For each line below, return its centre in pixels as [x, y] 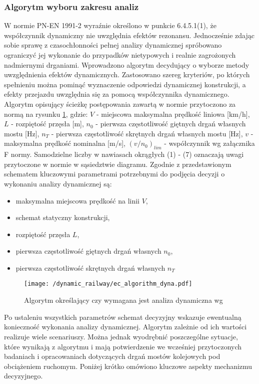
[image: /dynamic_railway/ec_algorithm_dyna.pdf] [108, 284]
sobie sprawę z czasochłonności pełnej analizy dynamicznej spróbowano [113, 45]
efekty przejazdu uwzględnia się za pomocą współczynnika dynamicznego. [117, 94]
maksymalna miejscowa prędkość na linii [77, 200]
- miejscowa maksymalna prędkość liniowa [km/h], [173, 114]
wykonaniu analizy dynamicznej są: [58, 183]
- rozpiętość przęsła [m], [47, 124]
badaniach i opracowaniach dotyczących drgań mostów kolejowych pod [112, 356]
